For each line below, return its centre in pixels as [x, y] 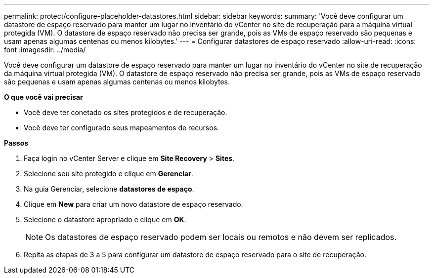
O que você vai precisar [43, 97]
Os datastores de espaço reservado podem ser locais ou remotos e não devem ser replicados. [221, 237]
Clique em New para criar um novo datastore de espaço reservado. [133, 204]
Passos [16, 143]
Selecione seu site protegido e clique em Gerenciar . [108, 174]
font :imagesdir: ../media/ [45, 50]
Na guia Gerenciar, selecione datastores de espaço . [109, 189]
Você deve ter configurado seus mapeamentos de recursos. [122, 128]
